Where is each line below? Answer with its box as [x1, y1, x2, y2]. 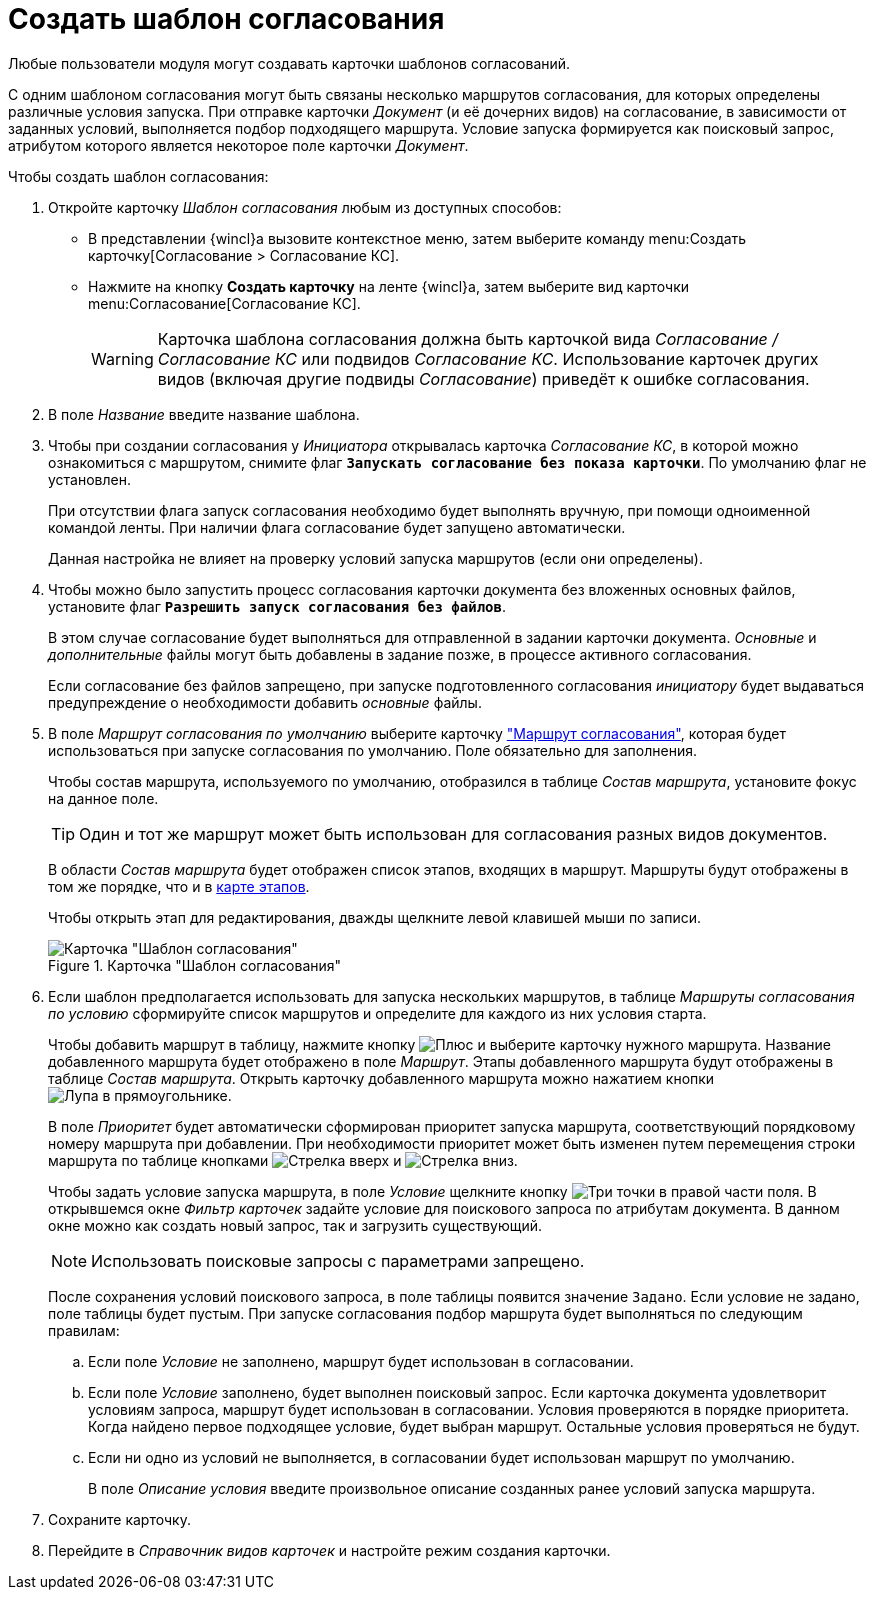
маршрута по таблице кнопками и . [48, 1151, 518, 1169]
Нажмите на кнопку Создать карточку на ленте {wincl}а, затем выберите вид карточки [88, 277, 689, 295]
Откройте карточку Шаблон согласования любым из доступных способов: [48, 198, 562, 216]
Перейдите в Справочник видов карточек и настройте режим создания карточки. [48, 1541, 611, 1559]
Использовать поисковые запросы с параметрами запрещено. [91, 1250, 585, 1271]
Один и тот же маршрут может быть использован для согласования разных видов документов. [79, 823, 828, 844]
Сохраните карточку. [48, 1510, 191, 1528]
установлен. [48, 470, 132, 488]
